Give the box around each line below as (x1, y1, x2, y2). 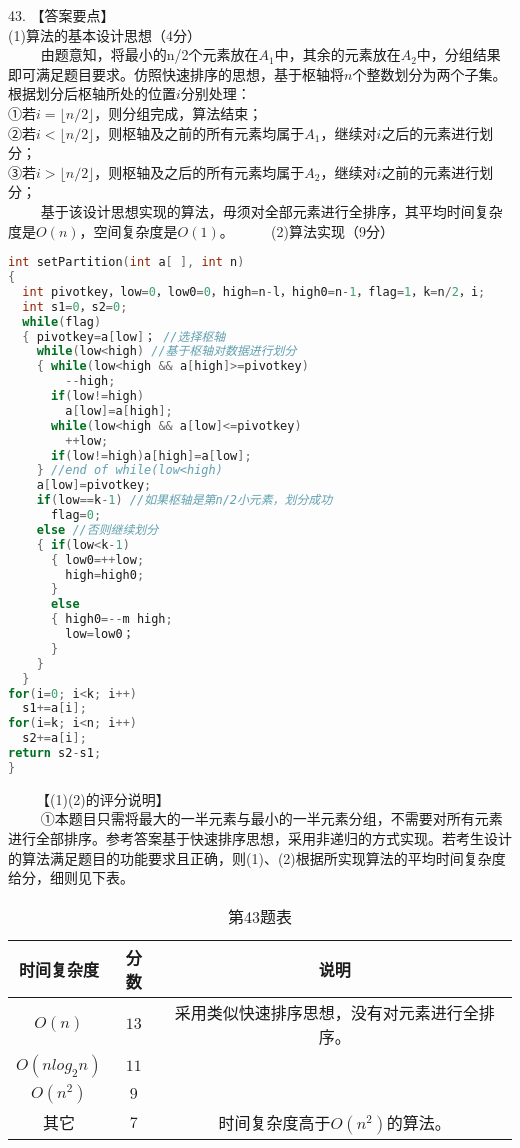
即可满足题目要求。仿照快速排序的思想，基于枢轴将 (8, 63, 344, 84)
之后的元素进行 (381, 122, 480, 143)
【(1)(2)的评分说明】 (36, 788, 170, 809)
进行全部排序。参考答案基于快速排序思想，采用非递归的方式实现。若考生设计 (8, 827, 512, 848)
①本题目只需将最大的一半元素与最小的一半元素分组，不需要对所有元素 (40, 808, 503, 829)
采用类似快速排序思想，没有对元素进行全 (174, 1000, 479, 1024)
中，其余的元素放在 (274, 44, 401, 65)
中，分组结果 (416, 44, 501, 65)
